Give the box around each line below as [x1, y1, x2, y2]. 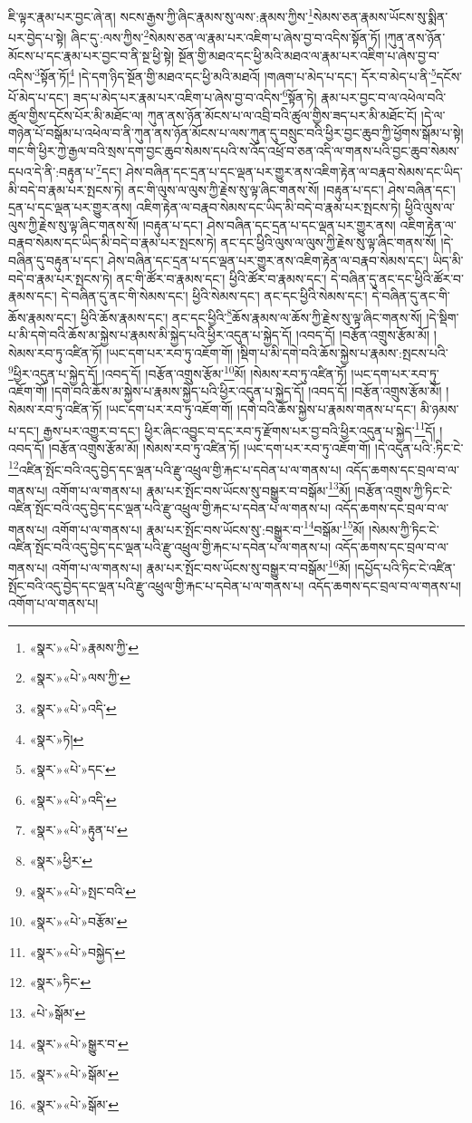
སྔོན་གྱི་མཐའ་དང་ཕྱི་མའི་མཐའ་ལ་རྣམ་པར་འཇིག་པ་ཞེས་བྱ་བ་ [178, 45, 439, 64]
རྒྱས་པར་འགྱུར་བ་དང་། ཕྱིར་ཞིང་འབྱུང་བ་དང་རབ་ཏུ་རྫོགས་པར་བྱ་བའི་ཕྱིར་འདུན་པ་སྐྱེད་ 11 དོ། [43, 418, 436, 440]
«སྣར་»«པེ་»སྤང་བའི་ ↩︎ [29, 881, 136, 900]
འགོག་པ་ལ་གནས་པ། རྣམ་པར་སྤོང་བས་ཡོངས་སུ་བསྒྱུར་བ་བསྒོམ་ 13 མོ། [52, 478, 351, 499]
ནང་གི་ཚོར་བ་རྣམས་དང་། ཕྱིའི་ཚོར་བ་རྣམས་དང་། [116, 268, 327, 287]
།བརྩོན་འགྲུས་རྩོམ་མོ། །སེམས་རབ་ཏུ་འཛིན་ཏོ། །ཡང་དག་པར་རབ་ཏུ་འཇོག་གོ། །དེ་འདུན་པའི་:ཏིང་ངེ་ [48, 438, 464, 457]
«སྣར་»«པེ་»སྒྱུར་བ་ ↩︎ [29, 1033, 129, 1052]
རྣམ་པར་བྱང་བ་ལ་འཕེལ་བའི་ [321, 88, 447, 106]
